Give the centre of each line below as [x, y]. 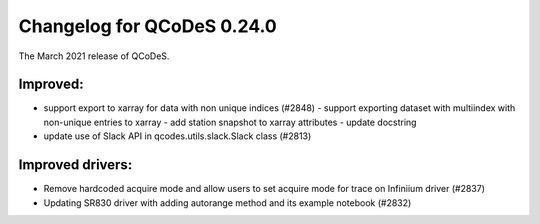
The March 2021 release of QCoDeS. [94, 56]
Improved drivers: [75, 165]
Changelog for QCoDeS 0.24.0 [147, 26]
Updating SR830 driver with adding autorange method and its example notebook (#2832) [227, 202]
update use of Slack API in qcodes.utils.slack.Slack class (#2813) [177, 136]
